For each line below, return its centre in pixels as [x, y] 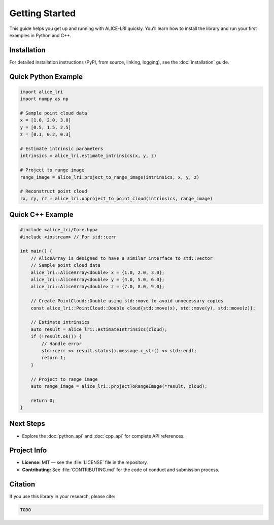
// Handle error [62, 344]
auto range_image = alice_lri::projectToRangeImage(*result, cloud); [119, 386]
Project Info [28, 451]
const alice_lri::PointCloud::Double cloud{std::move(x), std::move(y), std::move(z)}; [143, 308]
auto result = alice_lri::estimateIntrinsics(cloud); [99, 329]
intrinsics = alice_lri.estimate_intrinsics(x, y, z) [88, 156]
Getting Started [43, 13]
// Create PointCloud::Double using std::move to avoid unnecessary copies [127, 301]
